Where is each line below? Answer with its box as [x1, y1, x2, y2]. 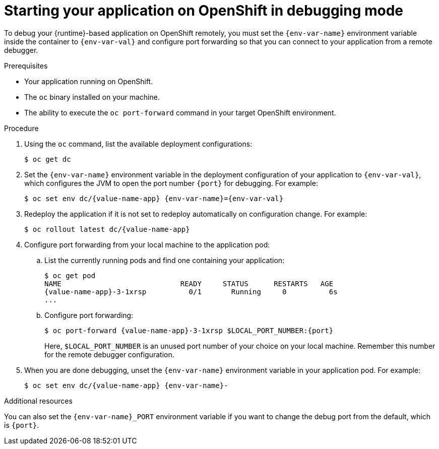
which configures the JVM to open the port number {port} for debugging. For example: [24, 178, 318, 187]
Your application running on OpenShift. [24, 77, 153, 86]
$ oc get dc [24, 155, 71, 163]
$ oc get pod [44, 271, 96, 280]
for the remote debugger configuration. [44, 350, 174, 359]
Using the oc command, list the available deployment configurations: [24, 139, 253, 148]
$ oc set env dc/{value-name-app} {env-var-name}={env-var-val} [24, 194, 284, 203]
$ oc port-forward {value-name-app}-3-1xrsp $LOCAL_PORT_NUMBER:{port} [44, 326, 334, 335]
